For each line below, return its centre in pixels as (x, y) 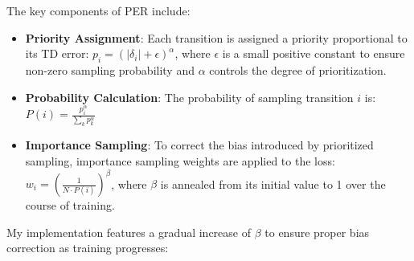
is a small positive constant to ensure (314, 53)
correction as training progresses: (88, 248)
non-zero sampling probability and (110, 69)
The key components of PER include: (98, 10)
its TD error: (57, 53)
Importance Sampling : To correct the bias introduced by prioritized (199, 145)
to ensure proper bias (317, 232)
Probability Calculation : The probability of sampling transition (189, 97)
